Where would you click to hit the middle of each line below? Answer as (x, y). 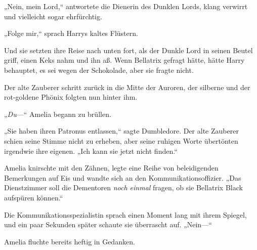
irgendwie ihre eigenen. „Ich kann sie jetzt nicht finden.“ (91, 151)
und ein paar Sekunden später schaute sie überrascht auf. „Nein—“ (108, 224)
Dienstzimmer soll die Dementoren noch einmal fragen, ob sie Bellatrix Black (123, 187)
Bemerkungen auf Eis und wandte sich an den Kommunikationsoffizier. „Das (123, 177)
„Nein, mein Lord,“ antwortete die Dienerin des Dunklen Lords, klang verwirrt (126, 6)
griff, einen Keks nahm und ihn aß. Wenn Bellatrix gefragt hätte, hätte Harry (124, 60)
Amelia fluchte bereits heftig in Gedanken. (70, 241)
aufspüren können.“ (34, 197)
